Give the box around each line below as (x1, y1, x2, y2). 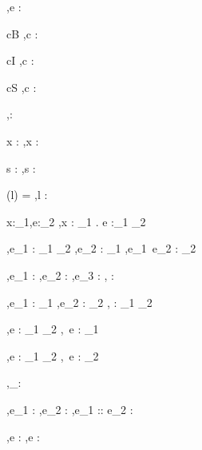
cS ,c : (6, 78, 37, 95)
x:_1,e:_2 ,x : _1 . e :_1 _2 (6, 213, 146, 229)
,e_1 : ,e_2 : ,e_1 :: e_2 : (6, 400, 133, 417)
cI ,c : (6, 52, 34, 69)
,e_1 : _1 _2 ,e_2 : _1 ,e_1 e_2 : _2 (6, 240, 196, 257)
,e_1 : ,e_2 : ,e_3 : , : (6, 266, 114, 283)
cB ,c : (6, 25, 38, 42)
